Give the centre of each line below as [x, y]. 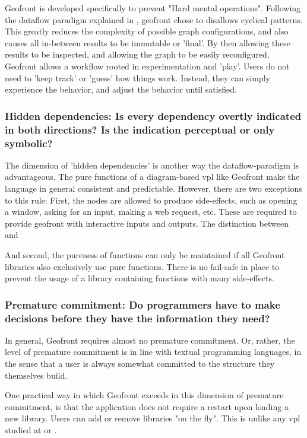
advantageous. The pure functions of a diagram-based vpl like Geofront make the [152, 177]
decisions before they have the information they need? [137, 318]
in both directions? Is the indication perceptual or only [140, 129]
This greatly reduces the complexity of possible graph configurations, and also [147, 31]
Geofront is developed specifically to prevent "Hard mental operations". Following [153, 8]
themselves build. [36, 375]
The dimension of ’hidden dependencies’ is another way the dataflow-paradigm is [152, 165]
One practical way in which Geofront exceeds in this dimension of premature [144, 395]
